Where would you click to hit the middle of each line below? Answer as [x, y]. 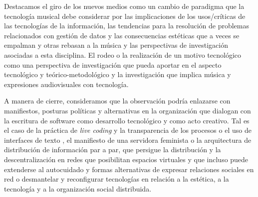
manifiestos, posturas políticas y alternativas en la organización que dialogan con [128, 110]
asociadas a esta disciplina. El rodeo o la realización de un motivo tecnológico [123, 54]
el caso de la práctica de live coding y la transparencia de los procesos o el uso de [128, 130]
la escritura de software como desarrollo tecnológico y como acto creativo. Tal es [127, 120]
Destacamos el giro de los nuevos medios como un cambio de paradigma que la [124, 6]
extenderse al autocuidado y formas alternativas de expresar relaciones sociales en [129, 169]
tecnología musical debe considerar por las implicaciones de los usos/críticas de [125, 16]
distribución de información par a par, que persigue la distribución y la [113, 149]
